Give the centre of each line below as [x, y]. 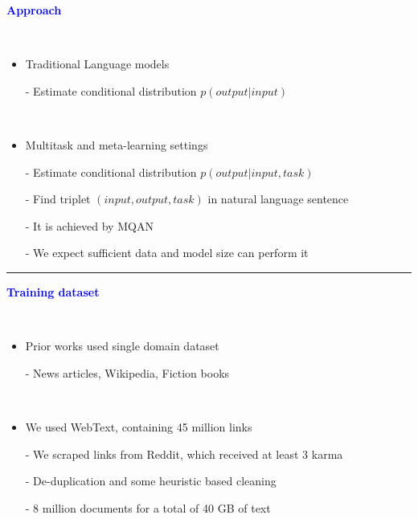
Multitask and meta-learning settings [117, 144]
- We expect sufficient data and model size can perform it [167, 253]
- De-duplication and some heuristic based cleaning [151, 481]
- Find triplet [58, 199]
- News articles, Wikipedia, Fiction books [127, 372]
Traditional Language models [97, 64]
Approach [34, 10]
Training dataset [53, 291]
